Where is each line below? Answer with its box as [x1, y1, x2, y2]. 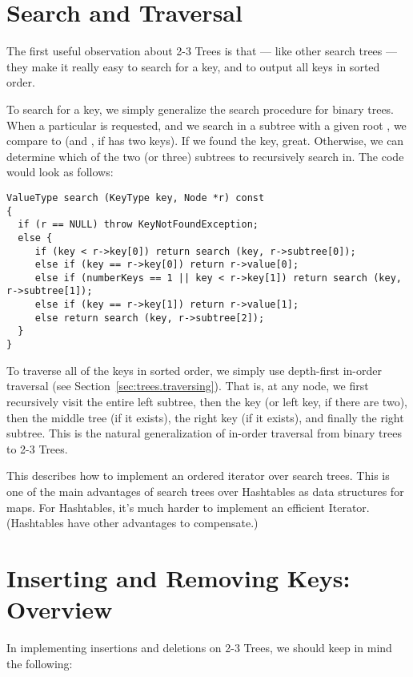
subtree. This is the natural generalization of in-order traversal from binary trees [6, 425, 402, 441]
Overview [6, 593, 113, 626]
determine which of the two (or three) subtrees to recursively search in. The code [6, 147, 404, 164]
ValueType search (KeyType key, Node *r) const [6, 191, 265, 204]
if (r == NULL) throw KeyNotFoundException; [18, 219, 259, 231]
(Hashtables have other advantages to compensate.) [6, 514, 259, 531]
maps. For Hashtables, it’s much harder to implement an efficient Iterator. [6, 498, 370, 515]
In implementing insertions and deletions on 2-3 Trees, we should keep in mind [6, 639, 392, 655]
